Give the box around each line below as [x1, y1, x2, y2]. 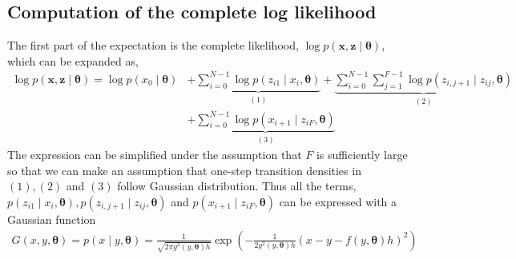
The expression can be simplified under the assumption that [7, 146, 302, 163]
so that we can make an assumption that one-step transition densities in [7, 161, 361, 178]
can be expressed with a [279, 193, 397, 209]
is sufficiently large [316, 146, 408, 163]
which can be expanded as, [7, 52, 139, 69]
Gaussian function [7, 210, 96, 227]
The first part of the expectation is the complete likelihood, [7, 37, 299, 54]
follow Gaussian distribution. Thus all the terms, [117, 177, 357, 194]
